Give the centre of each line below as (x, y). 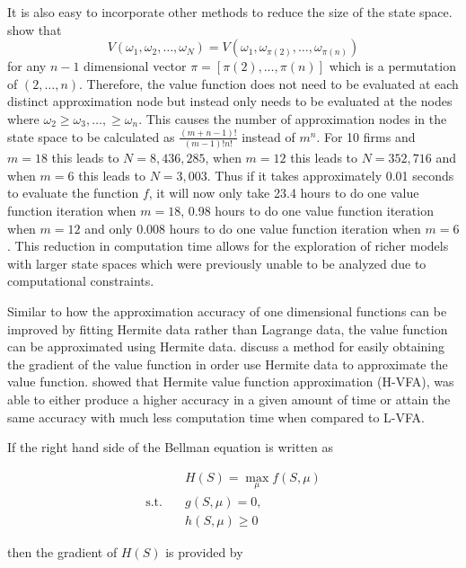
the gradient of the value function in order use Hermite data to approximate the (228, 364)
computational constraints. (81, 281)
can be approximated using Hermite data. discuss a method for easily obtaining (226, 346)
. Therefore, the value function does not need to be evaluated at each (269, 83)
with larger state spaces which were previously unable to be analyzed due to (217, 263)
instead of (268, 136)
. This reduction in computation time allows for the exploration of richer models (228, 246)
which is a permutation (392, 66)
